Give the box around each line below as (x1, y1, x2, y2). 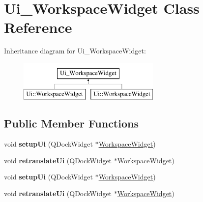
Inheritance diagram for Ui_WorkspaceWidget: (4, 46, 146, 56)
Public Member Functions (4, 116, 139, 131)
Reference (4, 17, 72, 37)
